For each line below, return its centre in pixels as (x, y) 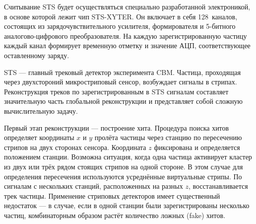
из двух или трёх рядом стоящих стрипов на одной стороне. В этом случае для (124, 166)
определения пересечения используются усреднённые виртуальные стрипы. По (123, 176)
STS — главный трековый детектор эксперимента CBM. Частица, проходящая (123, 72)
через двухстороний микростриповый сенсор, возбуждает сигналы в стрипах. (121, 82)
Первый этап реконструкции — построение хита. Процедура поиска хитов (117, 127)
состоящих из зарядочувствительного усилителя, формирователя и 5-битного (120, 26)
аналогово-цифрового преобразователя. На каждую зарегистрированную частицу (126, 36)
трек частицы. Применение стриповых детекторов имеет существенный (112, 195)
